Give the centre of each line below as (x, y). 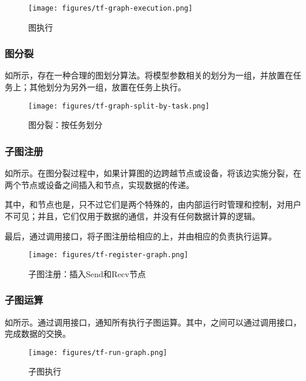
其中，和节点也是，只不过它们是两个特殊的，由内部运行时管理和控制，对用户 (153, 204)
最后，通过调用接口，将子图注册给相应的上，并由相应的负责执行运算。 (141, 236)
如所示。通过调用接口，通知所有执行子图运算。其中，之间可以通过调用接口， (153, 322)
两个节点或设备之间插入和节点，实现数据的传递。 (99, 184)
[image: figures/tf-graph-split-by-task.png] (119, 106)
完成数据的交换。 (38, 334)
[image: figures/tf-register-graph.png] (109, 255)
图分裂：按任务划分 (65, 125)
